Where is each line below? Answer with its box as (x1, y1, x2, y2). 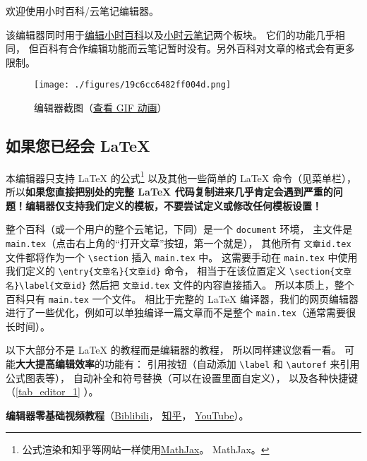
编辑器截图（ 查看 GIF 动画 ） (34, 100, 167, 115)
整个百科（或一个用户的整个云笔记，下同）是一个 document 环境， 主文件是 (6, 222, 353, 237)
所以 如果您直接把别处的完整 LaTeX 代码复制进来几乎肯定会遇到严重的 (6, 184, 333, 199)
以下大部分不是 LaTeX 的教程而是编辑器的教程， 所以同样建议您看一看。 (6, 342, 342, 357)
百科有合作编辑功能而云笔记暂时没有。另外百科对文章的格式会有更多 (38, 41, 355, 56)
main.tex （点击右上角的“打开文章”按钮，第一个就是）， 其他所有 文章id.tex (6, 235, 351, 250)
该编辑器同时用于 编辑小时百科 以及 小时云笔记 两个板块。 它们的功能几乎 (6, 27, 335, 42)
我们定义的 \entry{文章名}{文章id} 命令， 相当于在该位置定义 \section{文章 (6, 263, 352, 278)
